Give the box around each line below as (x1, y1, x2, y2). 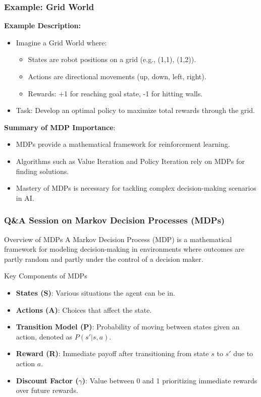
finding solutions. (16, 165, 69, 176)
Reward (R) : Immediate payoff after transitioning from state (16, 348, 209, 359)
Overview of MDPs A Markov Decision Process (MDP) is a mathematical (4, 234, 232, 244)
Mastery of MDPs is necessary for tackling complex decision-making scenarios (16, 183, 256, 193)
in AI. (16, 192, 34, 203)
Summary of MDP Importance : (4, 122, 116, 132)
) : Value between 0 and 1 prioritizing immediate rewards (82, 375, 257, 385)
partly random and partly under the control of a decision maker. (4, 253, 203, 264)
